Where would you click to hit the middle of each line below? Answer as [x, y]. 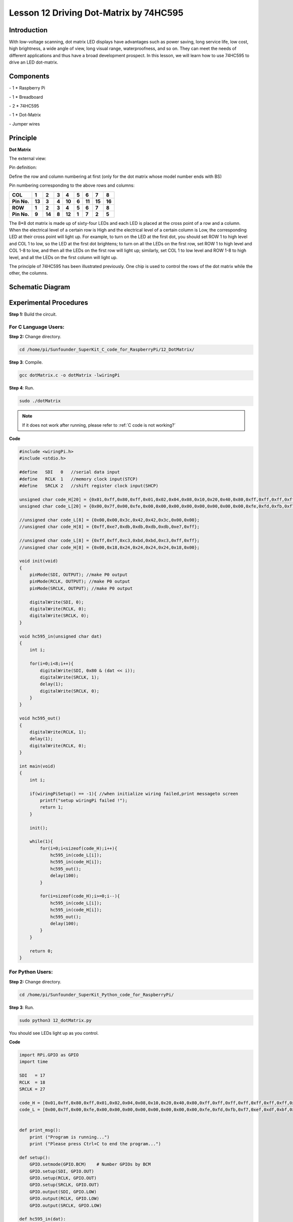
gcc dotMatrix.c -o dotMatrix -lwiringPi [70, 375]
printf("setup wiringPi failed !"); [84, 800]
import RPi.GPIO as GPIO [49, 1055]
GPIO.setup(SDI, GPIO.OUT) [62, 1171]
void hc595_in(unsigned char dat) [61, 636]
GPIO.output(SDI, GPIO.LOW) [63, 1192]
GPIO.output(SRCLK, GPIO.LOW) [66, 1205]
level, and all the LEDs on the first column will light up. [63, 257]
